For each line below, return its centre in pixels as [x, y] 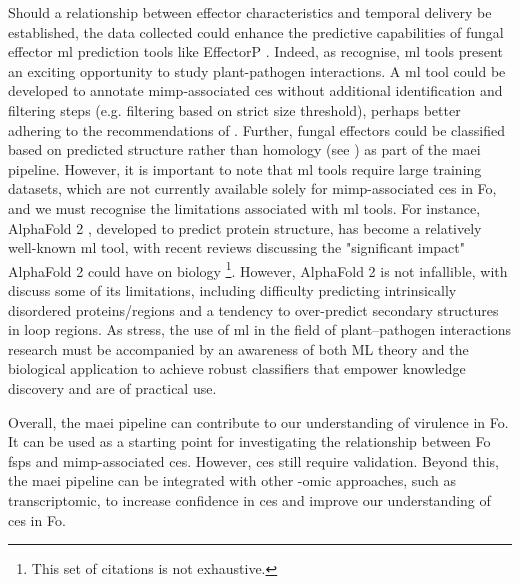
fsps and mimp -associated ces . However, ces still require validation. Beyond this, [253, 460]
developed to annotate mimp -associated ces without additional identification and [255, 90]
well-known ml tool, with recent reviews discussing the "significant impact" [236, 247]
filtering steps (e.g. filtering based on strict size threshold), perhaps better [234, 109]
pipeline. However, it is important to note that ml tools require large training [245, 168]
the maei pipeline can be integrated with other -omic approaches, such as [232, 480]
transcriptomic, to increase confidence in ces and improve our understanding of [249, 499]
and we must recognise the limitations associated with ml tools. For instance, [244, 207]
